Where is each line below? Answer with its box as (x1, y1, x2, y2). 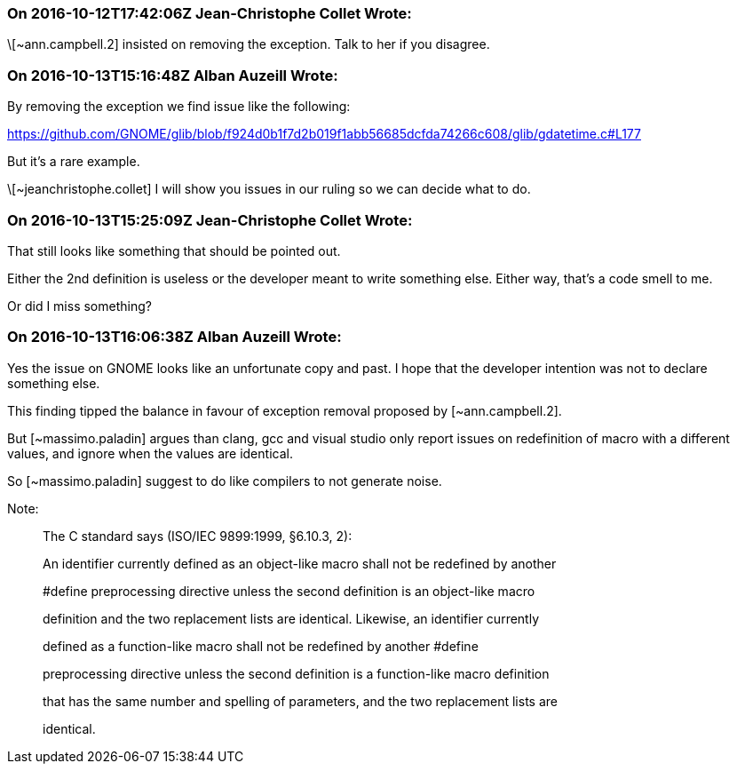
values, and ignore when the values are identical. (7, 445, 293, 461)
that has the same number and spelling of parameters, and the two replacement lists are (43, 693, 558, 709)
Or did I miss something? (7, 298, 152, 314)
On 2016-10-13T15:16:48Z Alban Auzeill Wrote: (7, 66, 338, 84)
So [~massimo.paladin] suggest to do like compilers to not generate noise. (7, 473, 442, 489)
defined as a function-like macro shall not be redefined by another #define (43, 638, 479, 654)
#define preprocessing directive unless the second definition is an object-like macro (43, 583, 535, 599)
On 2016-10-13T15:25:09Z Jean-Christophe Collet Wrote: (7, 211, 413, 229)
